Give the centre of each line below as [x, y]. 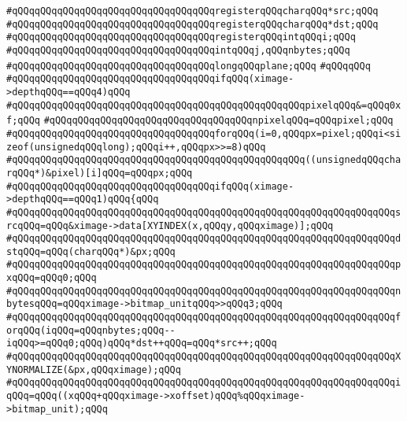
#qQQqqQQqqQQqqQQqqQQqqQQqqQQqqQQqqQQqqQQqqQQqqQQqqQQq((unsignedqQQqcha [204, 160]
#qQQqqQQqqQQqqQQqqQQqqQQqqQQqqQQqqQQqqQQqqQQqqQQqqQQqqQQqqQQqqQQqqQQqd [204, 239]
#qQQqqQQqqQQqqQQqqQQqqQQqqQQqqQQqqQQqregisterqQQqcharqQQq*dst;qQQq [192, 24]
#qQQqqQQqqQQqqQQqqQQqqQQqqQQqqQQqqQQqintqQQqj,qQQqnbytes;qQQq [178, 50]
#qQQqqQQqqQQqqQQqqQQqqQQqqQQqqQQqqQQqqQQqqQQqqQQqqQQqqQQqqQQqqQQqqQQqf [204, 318]
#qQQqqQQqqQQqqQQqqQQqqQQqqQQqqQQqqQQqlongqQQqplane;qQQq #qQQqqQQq [189, 66]
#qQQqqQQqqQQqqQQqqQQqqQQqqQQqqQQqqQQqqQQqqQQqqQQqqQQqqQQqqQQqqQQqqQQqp [204, 265]
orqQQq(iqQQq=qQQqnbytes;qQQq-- [91, 330]
